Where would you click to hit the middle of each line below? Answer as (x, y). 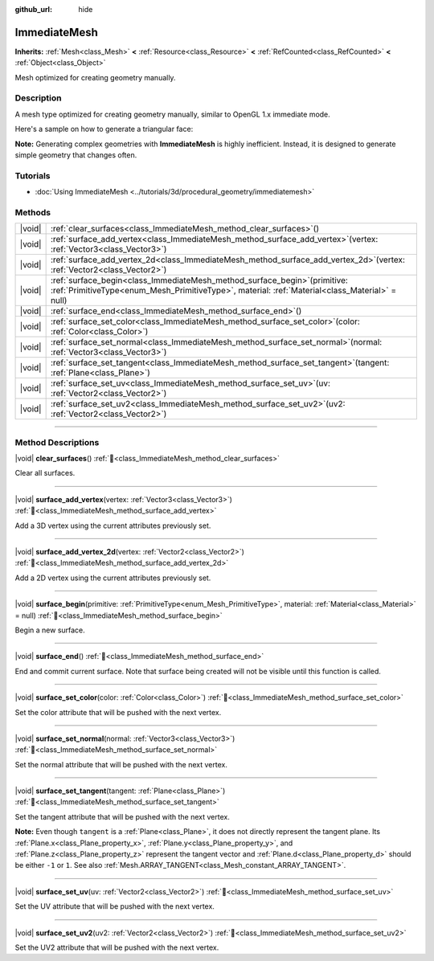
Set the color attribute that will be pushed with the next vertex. (118, 712)
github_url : (33, 9)
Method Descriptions (57, 442)
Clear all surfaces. (45, 473)
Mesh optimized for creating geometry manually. (95, 77)
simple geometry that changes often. (76, 155)
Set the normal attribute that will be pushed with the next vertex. (121, 764)
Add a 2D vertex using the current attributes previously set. (113, 578)
